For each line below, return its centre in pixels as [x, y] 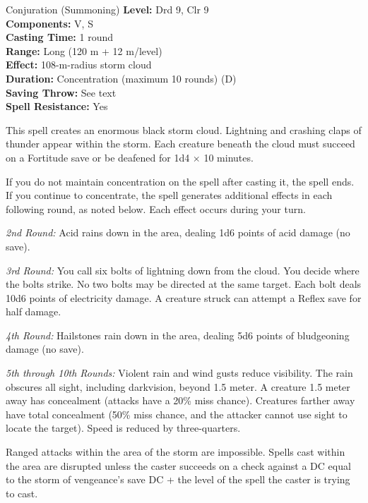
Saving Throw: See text [61, 92]
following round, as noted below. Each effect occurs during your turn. [156, 208]
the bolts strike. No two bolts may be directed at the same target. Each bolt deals [184, 284]
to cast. [22, 493]
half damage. [34, 311]
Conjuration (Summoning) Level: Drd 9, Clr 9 [107, 9]
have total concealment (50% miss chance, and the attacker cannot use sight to [177, 414]
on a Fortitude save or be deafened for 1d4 [98, 157]
